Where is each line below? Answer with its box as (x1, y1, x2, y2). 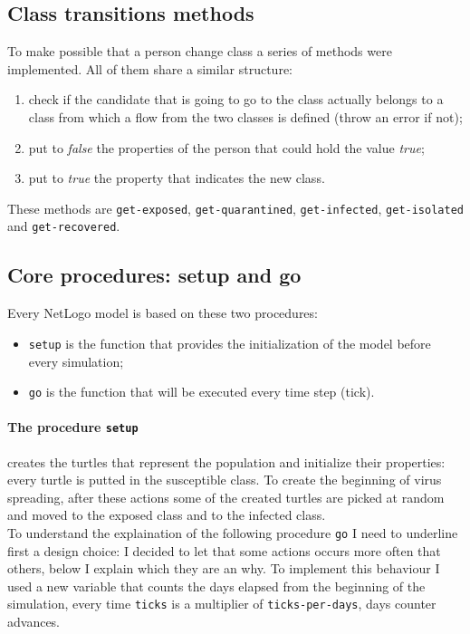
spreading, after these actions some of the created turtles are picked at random (7, 487, 445, 506)
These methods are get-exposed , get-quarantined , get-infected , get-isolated (7, 198, 464, 217)
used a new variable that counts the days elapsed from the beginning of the (7, 576, 426, 595)
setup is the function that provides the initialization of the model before (28, 333, 431, 352)
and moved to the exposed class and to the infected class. (7, 505, 326, 524)
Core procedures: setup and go (7, 261, 302, 289)
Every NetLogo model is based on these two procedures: (7, 303, 318, 322)
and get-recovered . (7, 216, 120, 235)
